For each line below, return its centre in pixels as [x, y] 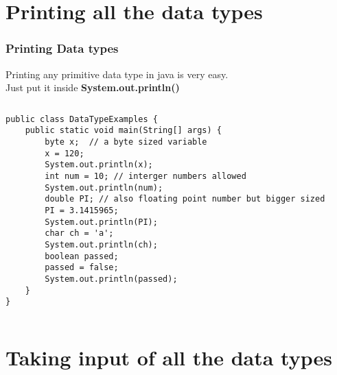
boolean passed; [82, 256]
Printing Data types [62, 48]
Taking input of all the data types [169, 358]
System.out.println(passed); [111, 279]
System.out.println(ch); [101, 245]
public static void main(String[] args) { [123, 131]
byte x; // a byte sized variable [126, 142]
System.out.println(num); [104, 187]
